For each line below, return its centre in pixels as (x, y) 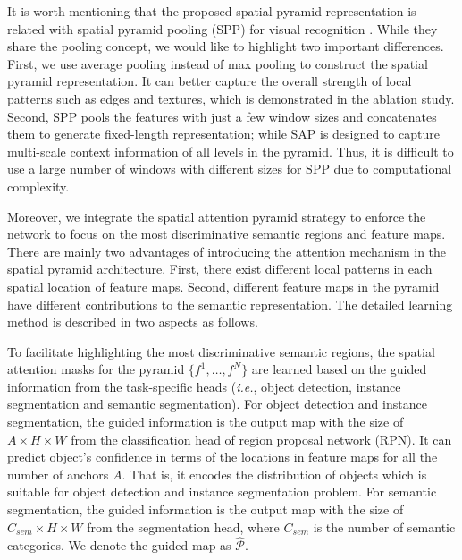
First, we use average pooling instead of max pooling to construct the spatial (218, 63)
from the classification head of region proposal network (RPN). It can (261, 439)
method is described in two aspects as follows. (133, 322)
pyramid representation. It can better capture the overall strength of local (210, 81)
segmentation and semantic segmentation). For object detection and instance (217, 404)
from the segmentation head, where (183, 526)
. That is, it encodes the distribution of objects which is (274, 474)
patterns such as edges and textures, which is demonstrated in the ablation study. (231, 98)
